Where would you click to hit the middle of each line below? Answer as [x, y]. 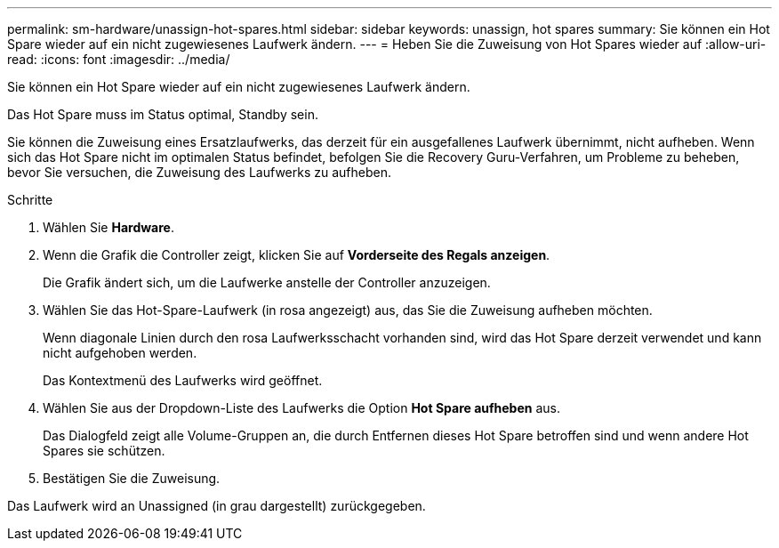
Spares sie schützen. [104, 451]
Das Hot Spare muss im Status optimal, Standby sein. [163, 114]
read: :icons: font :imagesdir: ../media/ [119, 59]
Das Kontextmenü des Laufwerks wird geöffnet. [183, 380]
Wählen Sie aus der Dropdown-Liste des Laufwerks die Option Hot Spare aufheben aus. [302, 408]
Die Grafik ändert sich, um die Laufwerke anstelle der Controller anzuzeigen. [267, 282]
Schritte [30, 200]
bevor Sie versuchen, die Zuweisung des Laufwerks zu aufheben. [199, 172]
